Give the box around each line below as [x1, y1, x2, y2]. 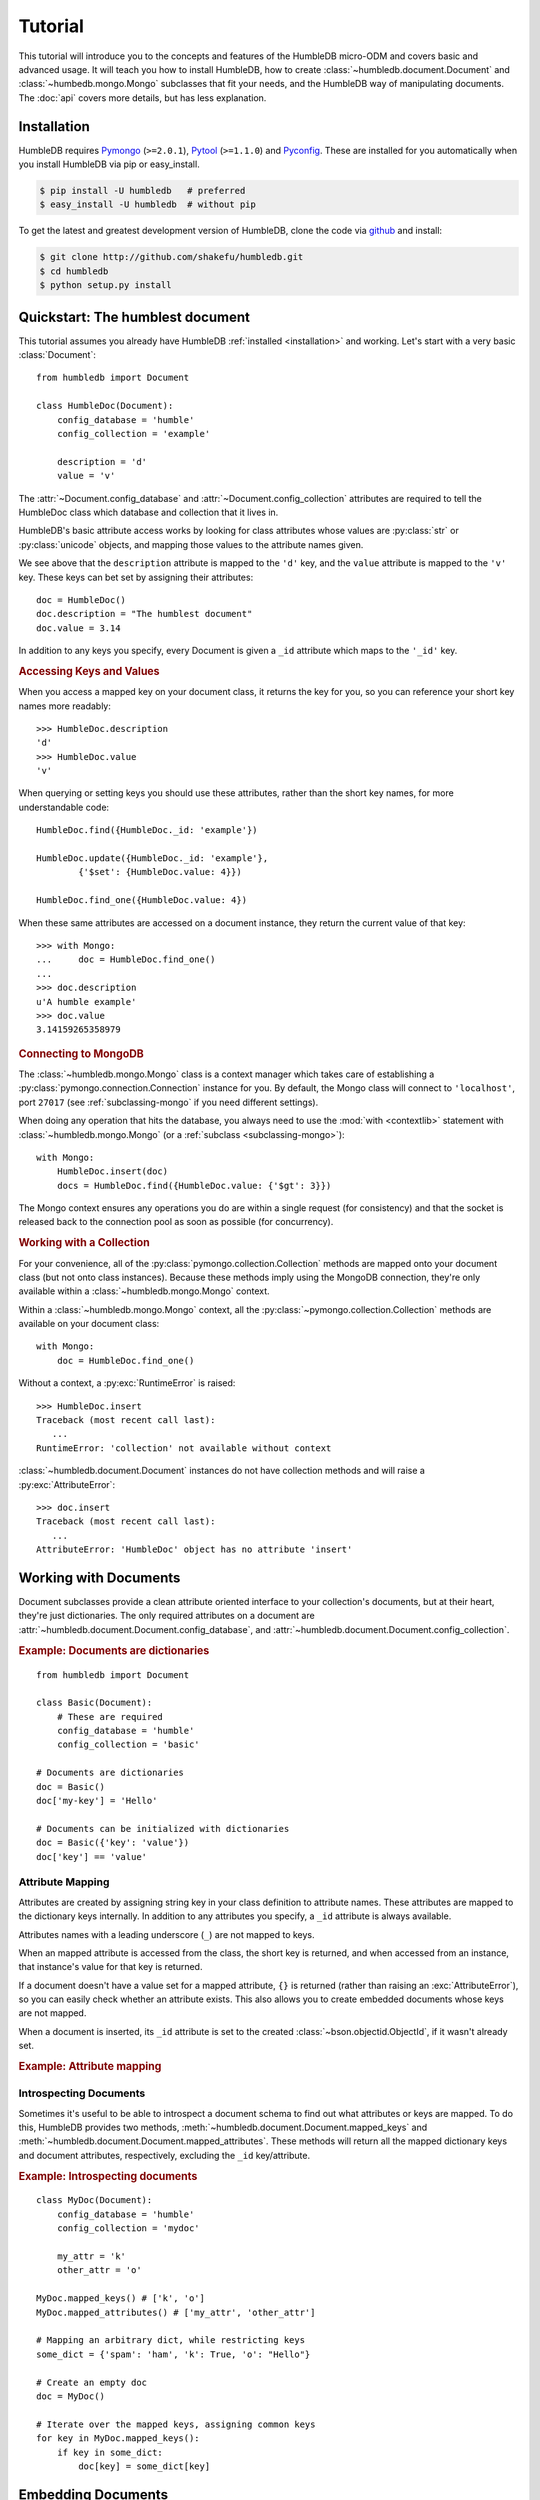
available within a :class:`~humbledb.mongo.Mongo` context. [18, 1285, 270, 1297]
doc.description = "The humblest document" [36, 608, 253, 620]
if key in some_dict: [56, 2446, 164, 2458]
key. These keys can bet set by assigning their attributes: [18, 571, 254, 583]
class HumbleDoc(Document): [36, 400, 174, 412]
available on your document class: [18, 1318, 160, 1330]
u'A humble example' [36, 996, 137, 1007]
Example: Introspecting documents [18, 2169, 198, 2183]
